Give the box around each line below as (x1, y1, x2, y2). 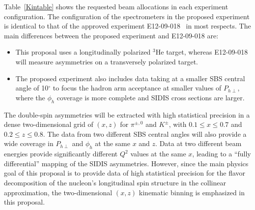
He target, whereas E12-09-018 (155, 47, 248, 57)
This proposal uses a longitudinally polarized (15, 47, 151, 57)
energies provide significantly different (4, 149, 118, 159)
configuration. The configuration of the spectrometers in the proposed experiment (4, 11, 250, 21)
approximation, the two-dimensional (4, 187, 113, 197)
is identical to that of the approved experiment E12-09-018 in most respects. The (4, 21, 251, 31)
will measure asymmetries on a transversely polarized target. (15, 56, 198, 66)
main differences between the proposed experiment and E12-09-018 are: (4, 30, 219, 40)
